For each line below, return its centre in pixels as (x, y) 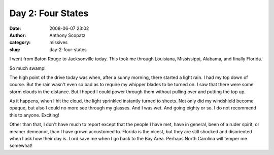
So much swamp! (27, 68)
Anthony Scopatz (67, 35)
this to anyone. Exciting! (34, 115)
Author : (18, 35)
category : (20, 43)
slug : (15, 49)
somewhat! (21, 146)
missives (59, 43)
